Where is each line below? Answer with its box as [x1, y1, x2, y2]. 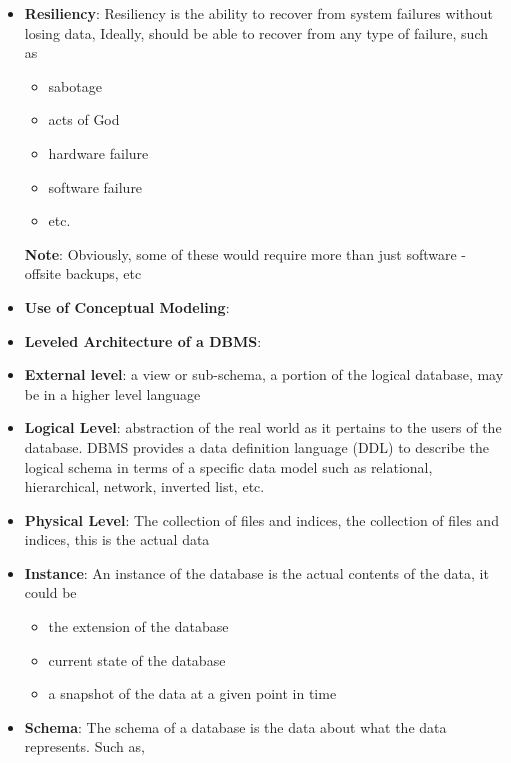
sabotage [48, 75, 102, 96]
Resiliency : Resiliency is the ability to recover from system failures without [24, 3, 493, 23]
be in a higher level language [24, 383, 201, 404]
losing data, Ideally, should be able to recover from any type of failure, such [24, 22, 488, 43]
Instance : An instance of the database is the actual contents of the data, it [24, 562, 489, 583]
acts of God [48, 109, 120, 130]
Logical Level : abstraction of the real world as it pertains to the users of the [24, 417, 502, 438]
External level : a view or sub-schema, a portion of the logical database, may [24, 364, 504, 385]
